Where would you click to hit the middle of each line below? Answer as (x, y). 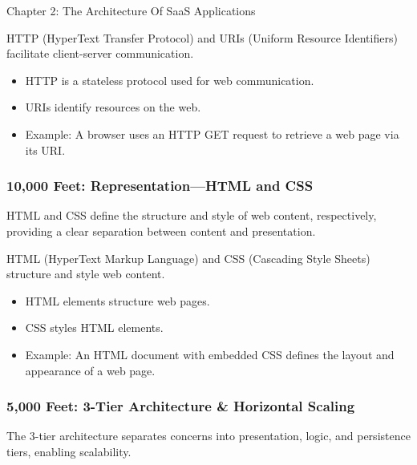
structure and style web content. (86, 274)
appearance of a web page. (90, 370)
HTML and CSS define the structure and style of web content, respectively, (192, 215)
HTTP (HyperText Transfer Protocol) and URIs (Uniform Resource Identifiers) (202, 37)
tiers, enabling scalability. (69, 451)
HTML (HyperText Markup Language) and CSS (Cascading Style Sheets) (188, 258)
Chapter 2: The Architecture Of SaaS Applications (131, 10)
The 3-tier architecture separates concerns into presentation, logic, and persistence (208, 436)
